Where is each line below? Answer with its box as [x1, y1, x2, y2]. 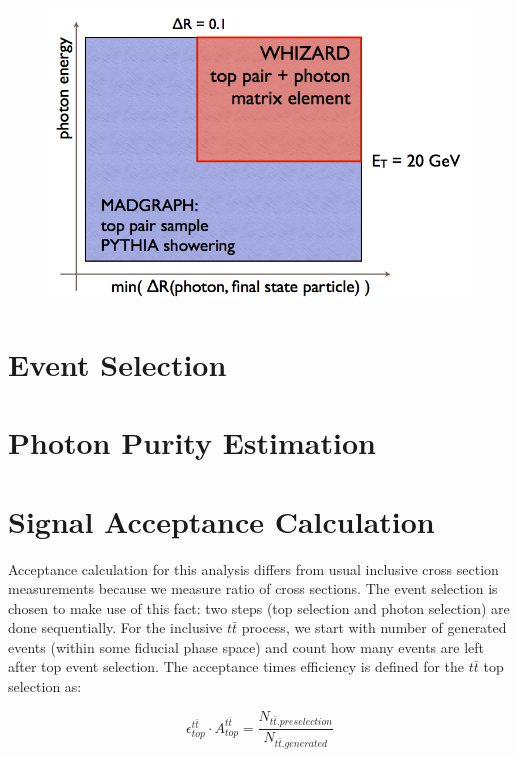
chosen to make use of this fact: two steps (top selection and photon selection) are [8, 597, 510, 618]
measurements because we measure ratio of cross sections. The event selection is [8, 578, 498, 599]
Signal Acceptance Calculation [8, 500, 435, 541]
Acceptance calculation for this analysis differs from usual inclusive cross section [8, 558, 499, 579]
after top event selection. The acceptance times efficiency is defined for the [8, 656, 465, 677]
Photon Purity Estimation [8, 422, 376, 463]
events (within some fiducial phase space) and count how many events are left [8, 636, 484, 657]
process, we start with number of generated [241, 617, 507, 638]
